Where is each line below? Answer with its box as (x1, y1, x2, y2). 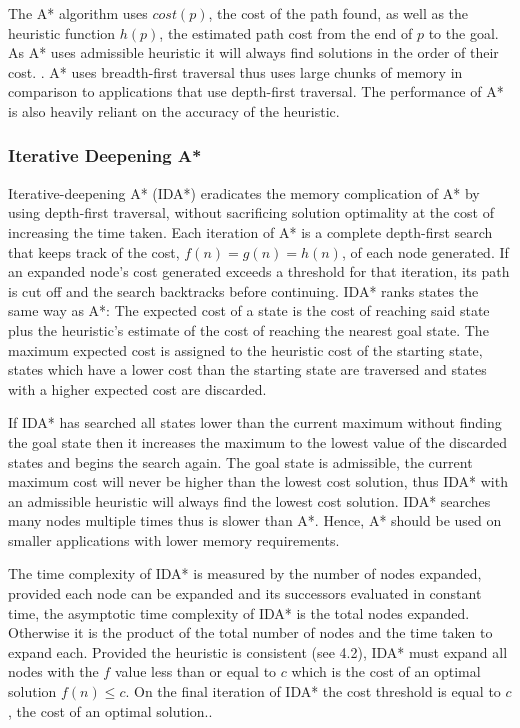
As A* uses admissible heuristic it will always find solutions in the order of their (8, 42, 499, 63)
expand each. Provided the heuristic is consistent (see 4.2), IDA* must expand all (8, 641, 508, 662)
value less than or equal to (114, 661, 277, 682)
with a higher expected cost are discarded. (8, 378, 267, 399)
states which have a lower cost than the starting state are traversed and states (8, 359, 487, 380)
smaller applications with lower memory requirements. (8, 529, 340, 550)
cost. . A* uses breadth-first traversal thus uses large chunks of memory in (8, 61, 463, 82)
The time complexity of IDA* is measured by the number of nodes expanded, (8, 563, 482, 584)
